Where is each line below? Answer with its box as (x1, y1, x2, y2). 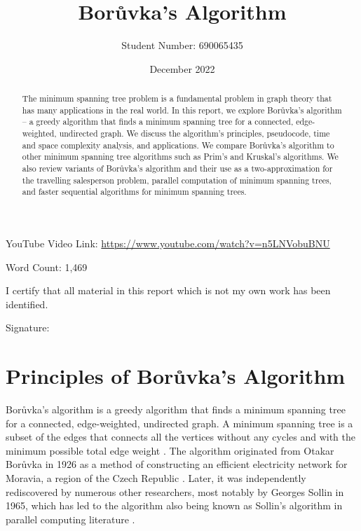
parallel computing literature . (6, 511, 135, 526)
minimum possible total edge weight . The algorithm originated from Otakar (6, 443, 334, 457)
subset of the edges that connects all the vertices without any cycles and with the (6, 429, 355, 444)
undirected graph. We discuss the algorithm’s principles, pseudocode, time (59, 127, 330, 139)
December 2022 (149, 61, 215, 76)
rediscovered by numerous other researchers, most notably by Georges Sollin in (6, 484, 344, 499)
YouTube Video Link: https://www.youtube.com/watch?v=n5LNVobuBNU (6, 236, 330, 251)
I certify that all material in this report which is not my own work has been (6, 283, 331, 298)
